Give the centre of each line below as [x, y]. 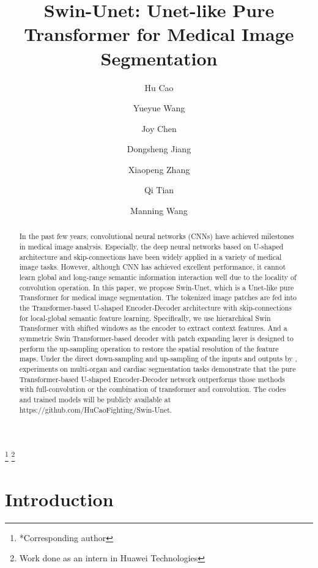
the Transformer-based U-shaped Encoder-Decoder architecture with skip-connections [155, 308]
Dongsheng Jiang [159, 149]
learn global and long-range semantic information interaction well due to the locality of [158, 277]
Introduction [59, 499]
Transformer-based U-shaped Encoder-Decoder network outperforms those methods [152, 379]
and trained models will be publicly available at [95, 399]
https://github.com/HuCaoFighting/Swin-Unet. [96, 409]
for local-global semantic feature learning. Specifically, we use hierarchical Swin [145, 318]
